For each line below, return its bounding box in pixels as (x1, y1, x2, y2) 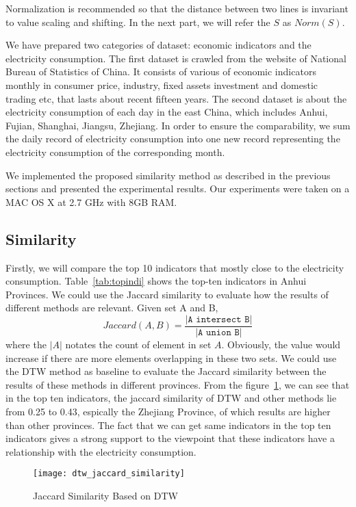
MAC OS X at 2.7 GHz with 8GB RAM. (5, 194, 177, 209)
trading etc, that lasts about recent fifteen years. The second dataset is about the (5, 91, 347, 105)
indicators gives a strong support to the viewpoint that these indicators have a (5, 431, 335, 445)
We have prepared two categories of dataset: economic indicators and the (5, 38, 311, 52)
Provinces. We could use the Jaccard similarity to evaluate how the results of (5, 287, 329, 301)
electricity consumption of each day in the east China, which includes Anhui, (5, 105, 328, 119)
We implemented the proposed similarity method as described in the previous (5, 168, 331, 182)
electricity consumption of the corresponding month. (5, 144, 225, 159)
